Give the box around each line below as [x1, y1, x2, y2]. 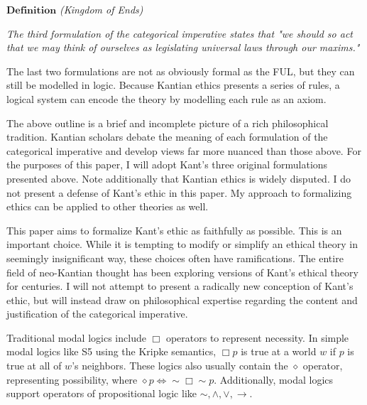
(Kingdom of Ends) [59, 2, 143, 16]
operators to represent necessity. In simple [165, 330, 349, 345]
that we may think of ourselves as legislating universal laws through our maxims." [6, 40, 360, 55]
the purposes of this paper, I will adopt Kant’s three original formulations [6, 157, 328, 172]
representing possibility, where [6, 372, 138, 387]
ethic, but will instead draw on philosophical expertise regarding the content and [6, 292, 358, 307]
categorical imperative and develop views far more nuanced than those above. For [6, 143, 361, 158]
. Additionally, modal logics [214, 372, 334, 387]
